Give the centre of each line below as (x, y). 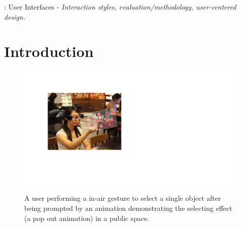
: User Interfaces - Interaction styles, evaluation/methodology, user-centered (120, 7)
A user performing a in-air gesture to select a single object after (123, 198)
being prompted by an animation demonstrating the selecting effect (128, 208)
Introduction (49, 51)
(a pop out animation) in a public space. (87, 218)
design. (15, 16)
